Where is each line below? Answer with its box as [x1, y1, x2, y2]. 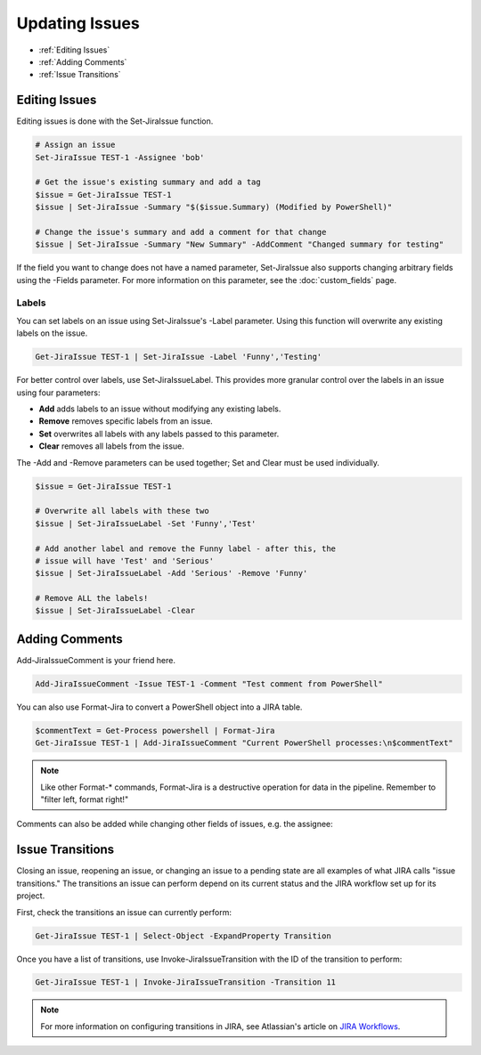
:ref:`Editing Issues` [38, 45, 110, 55]
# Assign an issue [35, 140, 116, 150]
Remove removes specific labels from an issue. [38, 416, 213, 426]
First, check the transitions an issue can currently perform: [16, 906, 232, 917]
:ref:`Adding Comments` [38, 56, 127, 67]
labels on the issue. [16, 328, 88, 338]
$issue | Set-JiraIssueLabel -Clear [35, 605, 196, 616]
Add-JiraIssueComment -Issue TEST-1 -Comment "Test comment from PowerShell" [35, 678, 383, 689]
